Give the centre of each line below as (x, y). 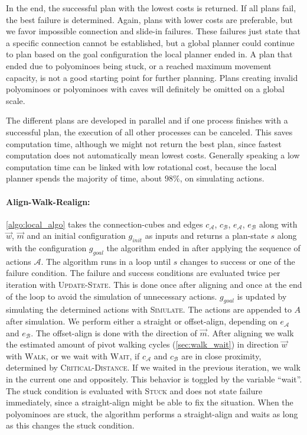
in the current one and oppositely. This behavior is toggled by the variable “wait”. (154, 379)
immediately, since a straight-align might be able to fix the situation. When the (150, 402)
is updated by (262, 296)
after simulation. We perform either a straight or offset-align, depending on (142, 321)
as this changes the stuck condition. (70, 425)
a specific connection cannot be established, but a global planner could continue (150, 42)
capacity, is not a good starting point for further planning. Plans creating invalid (152, 77)
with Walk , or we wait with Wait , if (73, 356)
